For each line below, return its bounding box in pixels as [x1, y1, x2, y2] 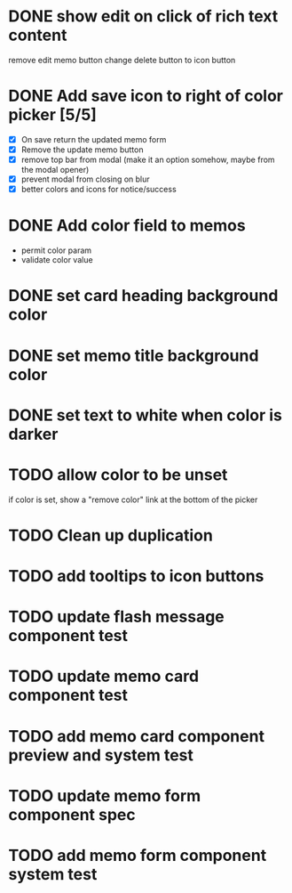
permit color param [20, 245, 92, 256]
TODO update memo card [8, 666, 200, 686]
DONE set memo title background [8, 345, 259, 366]
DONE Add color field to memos [8, 215, 246, 236]
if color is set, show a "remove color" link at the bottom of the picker [8, 494, 258, 505]
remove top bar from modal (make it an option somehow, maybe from [20, 154, 276, 165]
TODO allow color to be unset [8, 465, 228, 484]
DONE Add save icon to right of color [8, 86, 283, 106]
